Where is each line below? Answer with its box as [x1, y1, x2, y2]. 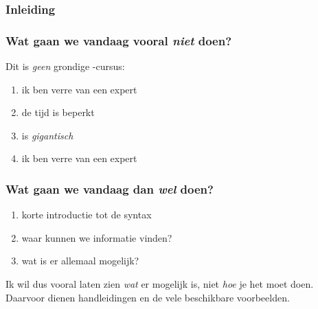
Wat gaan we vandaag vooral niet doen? [5, 32, 232, 49]
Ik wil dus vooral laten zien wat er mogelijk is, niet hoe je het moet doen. [5, 277, 314, 291]
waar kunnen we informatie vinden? [21, 230, 172, 244]
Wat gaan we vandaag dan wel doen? [5, 180, 214, 197]
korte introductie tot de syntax [21, 207, 152, 222]
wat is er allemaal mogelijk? [21, 253, 139, 268]
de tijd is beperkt [21, 105, 95, 119]
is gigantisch [21, 128, 73, 142]
